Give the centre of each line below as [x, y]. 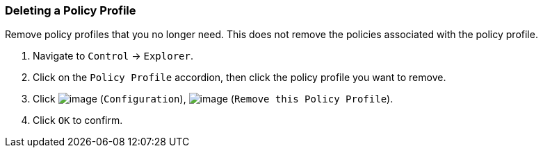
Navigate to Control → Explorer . [113, 56]
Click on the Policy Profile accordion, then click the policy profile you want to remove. [240, 78]
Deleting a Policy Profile [71, 10]
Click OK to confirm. [78, 120]
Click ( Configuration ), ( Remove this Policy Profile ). [213, 99]
